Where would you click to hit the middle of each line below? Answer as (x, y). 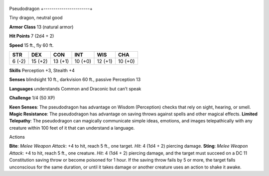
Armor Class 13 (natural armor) (41, 27)
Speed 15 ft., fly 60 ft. (31, 45)
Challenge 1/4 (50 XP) (32, 98)
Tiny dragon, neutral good (36, 18)
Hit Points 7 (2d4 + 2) (32, 36)
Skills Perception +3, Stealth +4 (42, 70)
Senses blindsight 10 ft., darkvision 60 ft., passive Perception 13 (75, 80)
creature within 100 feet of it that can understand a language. (72, 128)
